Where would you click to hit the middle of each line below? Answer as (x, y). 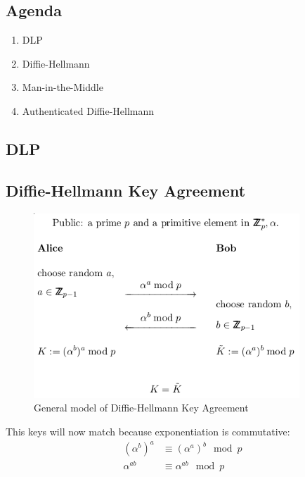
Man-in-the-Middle (63, 87)
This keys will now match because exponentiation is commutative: (148, 432)
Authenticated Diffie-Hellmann (88, 110)
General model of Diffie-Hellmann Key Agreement (141, 408)
